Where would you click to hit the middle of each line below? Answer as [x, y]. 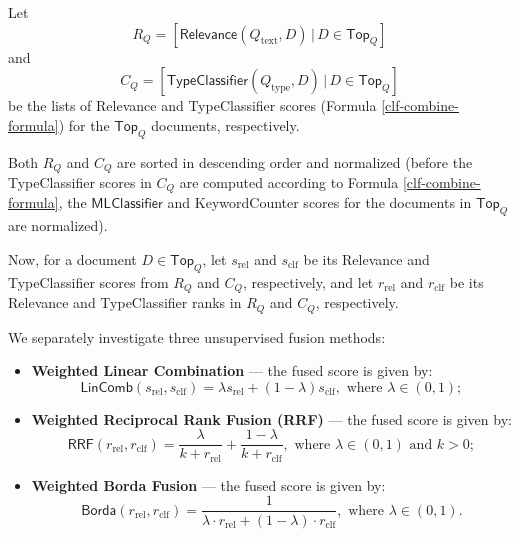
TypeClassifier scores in [80, 182]
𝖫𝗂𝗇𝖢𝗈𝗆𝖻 [106, 387]
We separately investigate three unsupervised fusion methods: [197, 336]
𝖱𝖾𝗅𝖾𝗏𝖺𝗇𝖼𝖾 [208, 34]
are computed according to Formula [289, 182]
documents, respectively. [225, 124]
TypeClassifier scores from [88, 281]
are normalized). [58, 225]
